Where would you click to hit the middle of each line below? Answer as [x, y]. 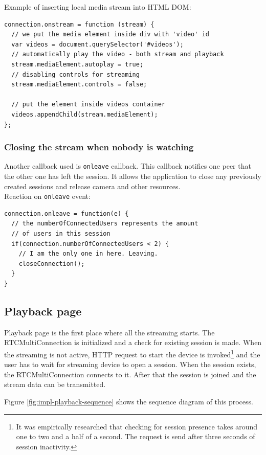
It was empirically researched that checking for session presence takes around [137, 426]
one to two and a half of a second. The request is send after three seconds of [136, 436]
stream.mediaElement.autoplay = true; [77, 64]
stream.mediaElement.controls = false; [79, 85]
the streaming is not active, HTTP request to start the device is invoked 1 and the [132, 353]
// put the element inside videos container [88, 105]
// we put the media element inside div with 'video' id [110, 35]
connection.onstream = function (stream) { [79, 24]
